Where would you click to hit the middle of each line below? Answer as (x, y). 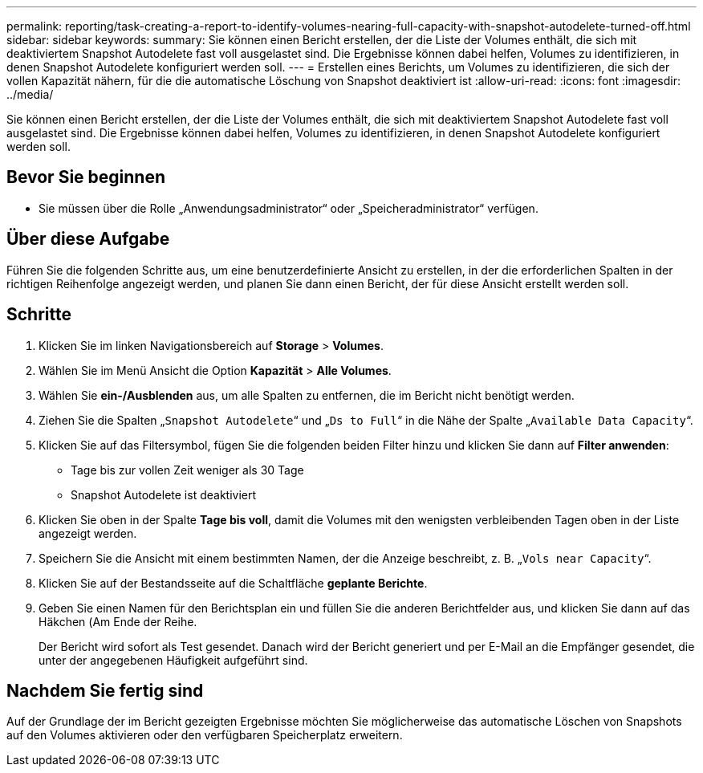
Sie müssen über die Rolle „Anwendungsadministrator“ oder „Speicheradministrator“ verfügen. (289, 208)
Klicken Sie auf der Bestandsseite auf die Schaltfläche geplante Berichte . (233, 583)
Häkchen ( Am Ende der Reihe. (118, 621)
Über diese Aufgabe (88, 239)
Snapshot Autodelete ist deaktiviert (164, 494)
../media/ (30, 94)
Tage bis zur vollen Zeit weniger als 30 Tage (187, 470)
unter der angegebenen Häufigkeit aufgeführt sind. (173, 660)
